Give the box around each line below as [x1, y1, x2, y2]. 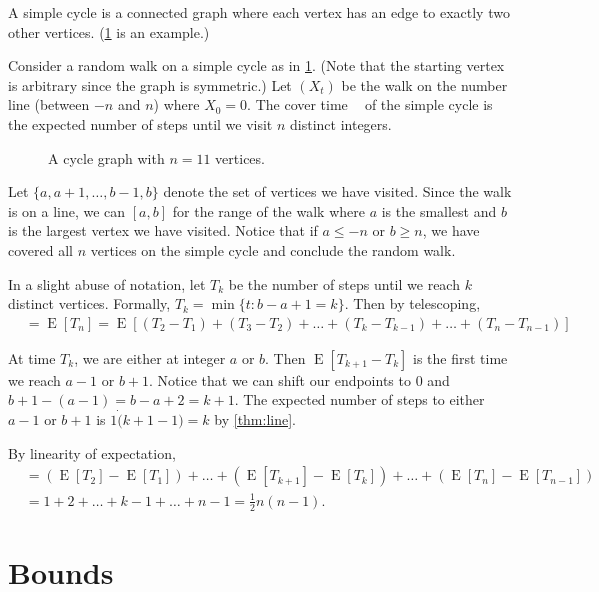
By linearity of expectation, [8, 442, 176, 463]
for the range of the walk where [172, 200, 365, 221]
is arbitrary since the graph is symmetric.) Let [8, 74, 292, 95]
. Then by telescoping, [344, 293, 481, 314]
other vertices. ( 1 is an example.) [8, 21, 210, 42]
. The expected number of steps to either [234, 389, 485, 410]
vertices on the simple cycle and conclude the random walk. [90, 239, 456, 260]
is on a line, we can [8, 200, 126, 221]
